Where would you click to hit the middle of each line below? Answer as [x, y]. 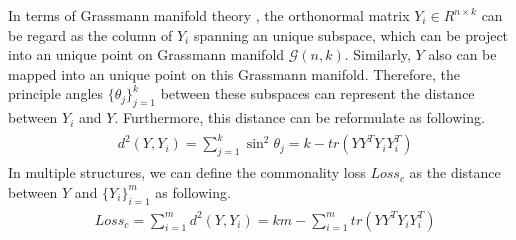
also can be [462, 54]
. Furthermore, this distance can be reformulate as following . [299, 117]
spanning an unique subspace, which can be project [351, 34]
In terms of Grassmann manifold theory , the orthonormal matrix [209, 15]
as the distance [455, 172]
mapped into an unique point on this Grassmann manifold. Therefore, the [234, 73]
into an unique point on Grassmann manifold [146, 54]
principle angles [56, 93]
